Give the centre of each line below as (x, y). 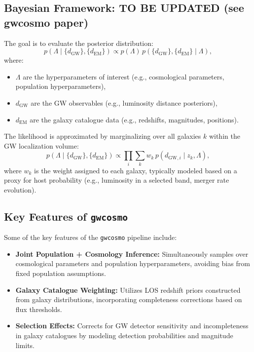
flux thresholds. (39, 309)
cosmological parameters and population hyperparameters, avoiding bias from (133, 263)
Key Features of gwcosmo (66, 216)
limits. (25, 345)
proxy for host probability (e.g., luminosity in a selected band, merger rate (117, 180)
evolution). (20, 189)
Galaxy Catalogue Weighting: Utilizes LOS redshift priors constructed (128, 290)
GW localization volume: (41, 145)
